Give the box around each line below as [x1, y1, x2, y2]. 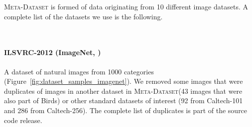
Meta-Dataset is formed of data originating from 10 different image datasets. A [4, 1, 248, 11]
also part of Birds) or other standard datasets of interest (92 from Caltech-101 [4, 95, 243, 106]
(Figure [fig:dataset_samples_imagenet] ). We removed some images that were [4, 76, 243, 86]
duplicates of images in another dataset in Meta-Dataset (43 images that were [4, 85, 243, 96]
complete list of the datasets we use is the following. [4, 11, 163, 21]
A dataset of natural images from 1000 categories [4, 66, 154, 76]
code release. [4, 115, 42, 125]
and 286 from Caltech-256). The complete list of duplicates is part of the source [4, 105, 248, 115]
